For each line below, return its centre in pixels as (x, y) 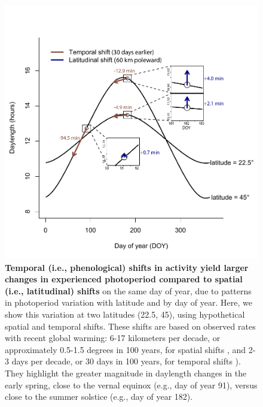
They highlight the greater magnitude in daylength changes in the (126, 373)
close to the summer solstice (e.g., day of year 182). (99, 397)
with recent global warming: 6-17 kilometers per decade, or (113, 338)
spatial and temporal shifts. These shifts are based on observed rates (130, 326)
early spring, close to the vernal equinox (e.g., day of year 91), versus (131, 385)
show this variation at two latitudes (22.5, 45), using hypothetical (125, 314)
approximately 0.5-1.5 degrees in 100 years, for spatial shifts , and (126, 349)
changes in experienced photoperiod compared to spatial (124, 279)
